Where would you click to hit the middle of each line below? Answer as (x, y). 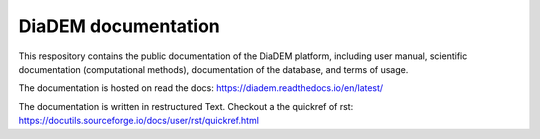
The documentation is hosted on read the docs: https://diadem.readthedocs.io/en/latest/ (201, 88)
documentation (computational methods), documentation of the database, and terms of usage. (213, 69)
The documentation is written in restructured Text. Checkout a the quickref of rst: (186, 106)
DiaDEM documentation (119, 26)
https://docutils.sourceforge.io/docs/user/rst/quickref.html (139, 121)
